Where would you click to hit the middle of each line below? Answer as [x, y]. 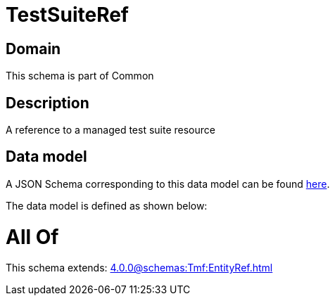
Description [48, 103]
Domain [33, 49]
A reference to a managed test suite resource [110, 130]
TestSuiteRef [67, 15]
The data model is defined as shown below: [107, 205]
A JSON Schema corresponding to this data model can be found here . [168, 184]
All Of [32, 237]
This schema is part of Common [80, 76]
